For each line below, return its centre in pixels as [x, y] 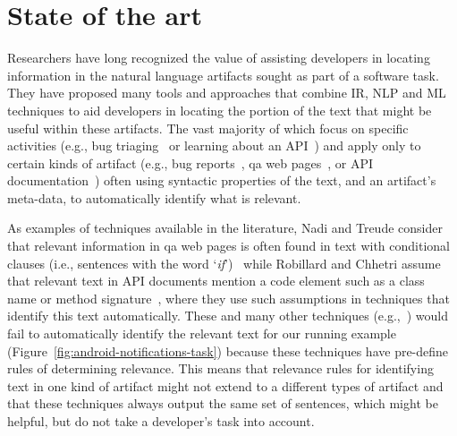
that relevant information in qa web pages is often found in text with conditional [228, 246]
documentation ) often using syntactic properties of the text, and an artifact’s [222, 180]
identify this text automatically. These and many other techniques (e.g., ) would [228, 316]
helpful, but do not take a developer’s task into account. [161, 421]
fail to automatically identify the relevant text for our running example [202, 333]
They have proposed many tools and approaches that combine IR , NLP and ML [227, 93]
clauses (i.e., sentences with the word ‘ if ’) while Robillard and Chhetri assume [224, 263]
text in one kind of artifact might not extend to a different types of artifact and [225, 385]
